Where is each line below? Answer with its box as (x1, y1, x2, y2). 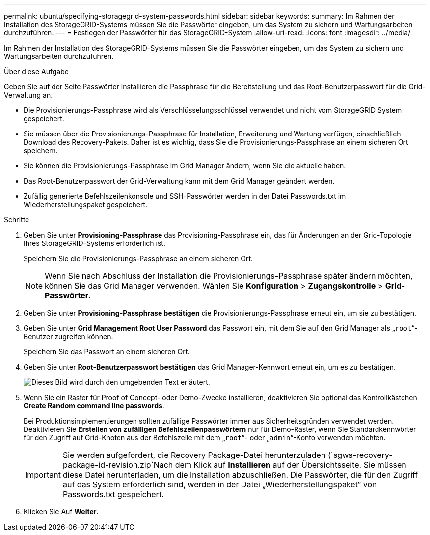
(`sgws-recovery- (327, 450, 393, 460)
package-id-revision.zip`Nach (62, 460, 173, 470)
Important (25, 470, 61, 480)
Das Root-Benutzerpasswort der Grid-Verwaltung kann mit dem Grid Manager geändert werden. (24, 177, 335, 185)
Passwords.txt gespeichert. (62, 489, 164, 499)
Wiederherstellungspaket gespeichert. (24, 200, 148, 209)
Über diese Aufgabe (4, 67, 69, 76)
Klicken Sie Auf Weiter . (24, 508, 99, 516)
